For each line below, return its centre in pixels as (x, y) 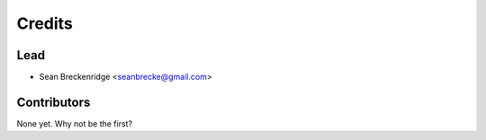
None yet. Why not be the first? (75, 123)
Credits (45, 23)
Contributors (54, 102)
